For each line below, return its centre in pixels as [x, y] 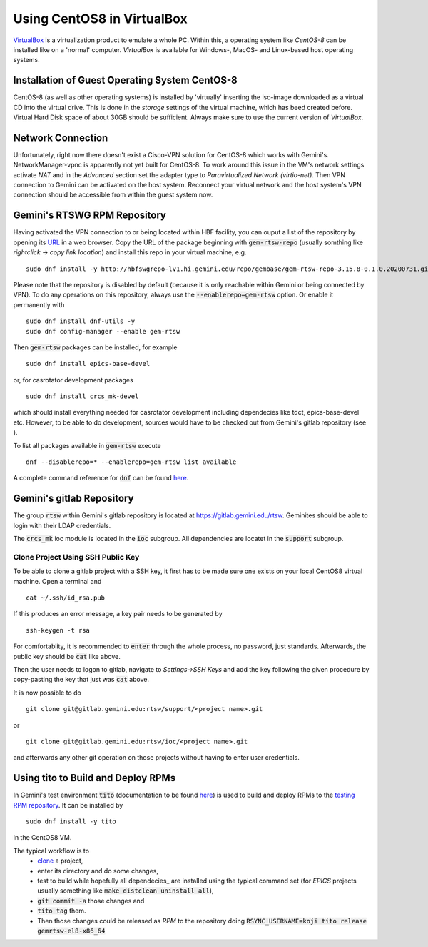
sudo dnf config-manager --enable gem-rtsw [103, 331]
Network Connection [61, 138]
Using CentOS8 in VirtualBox [101, 19]
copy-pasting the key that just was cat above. [81, 680]
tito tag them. [62, 911]
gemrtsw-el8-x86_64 [71, 931]
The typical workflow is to [51, 851]
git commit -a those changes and [91, 901]
